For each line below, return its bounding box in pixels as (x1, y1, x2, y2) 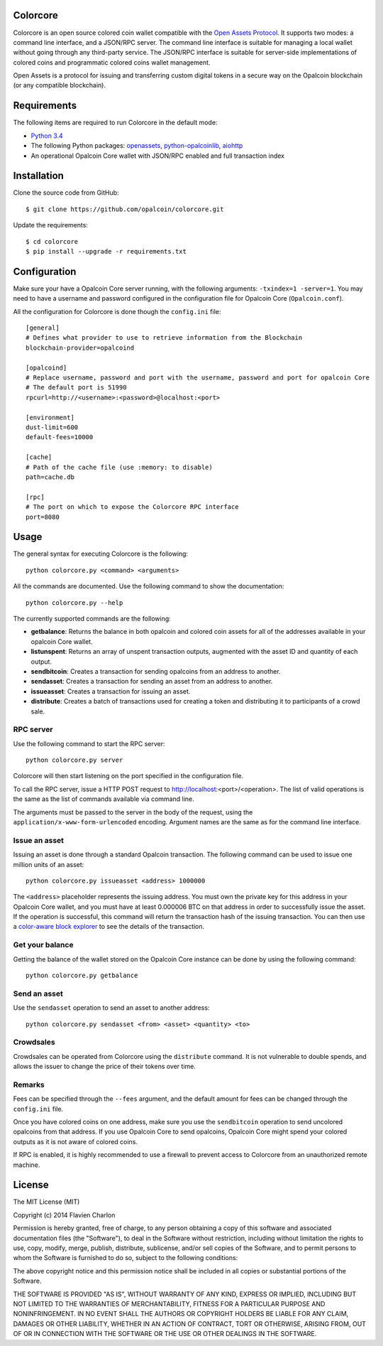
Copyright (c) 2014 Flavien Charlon (13, 1210, 116, 1219)
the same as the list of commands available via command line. (13, 795, 194, 803)
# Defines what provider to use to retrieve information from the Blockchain (26, 334, 303, 342)
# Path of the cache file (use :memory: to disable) (26, 463, 213, 471)
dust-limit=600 (26, 424, 79, 431)
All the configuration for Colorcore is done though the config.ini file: (13, 307, 221, 316)
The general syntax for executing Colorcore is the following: (13, 549, 188, 558)
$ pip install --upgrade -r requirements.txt (26, 247, 187, 256)
